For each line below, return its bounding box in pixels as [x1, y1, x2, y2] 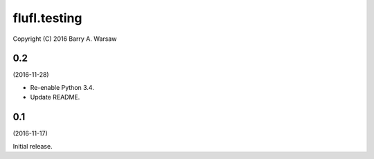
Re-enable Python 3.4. [30, 83, 95, 91]
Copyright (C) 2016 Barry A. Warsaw [12, 35, 117, 43]
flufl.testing [12, 10, 82, 26]
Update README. [30, 93, 80, 102]
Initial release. [12, 142, 53, 150]
